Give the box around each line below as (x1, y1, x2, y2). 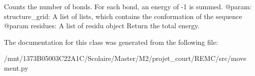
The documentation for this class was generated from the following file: (4, 37, 218, 47)
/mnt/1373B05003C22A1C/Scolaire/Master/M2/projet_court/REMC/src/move (4, 53, 247, 63)
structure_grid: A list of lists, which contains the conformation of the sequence (4, 11, 242, 21)
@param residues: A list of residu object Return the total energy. (4, 20, 200, 31)
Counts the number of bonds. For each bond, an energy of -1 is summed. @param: (4, 1, 252, 11)
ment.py (4, 62, 29, 73)
